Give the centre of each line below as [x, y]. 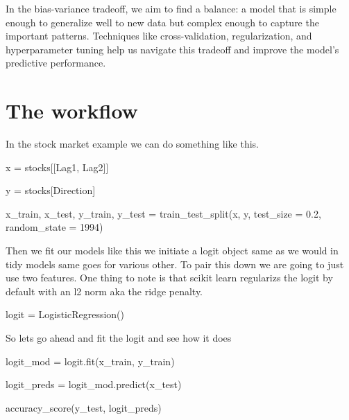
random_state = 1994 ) [54, 227]
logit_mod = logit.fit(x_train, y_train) [90, 361]
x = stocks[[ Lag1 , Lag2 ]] [57, 167]
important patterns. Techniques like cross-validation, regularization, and [159, 36]
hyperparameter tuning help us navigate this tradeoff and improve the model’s [172, 49]
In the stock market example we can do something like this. [132, 144]
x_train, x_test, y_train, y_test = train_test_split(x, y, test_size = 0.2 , [163, 213]
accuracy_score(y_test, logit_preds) [84, 407]
